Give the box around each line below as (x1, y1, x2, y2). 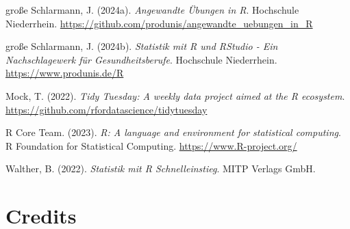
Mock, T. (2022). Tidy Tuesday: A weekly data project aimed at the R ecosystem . (5, 88, 345, 103)
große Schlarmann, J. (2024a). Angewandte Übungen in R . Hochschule (5, 3, 299, 16)
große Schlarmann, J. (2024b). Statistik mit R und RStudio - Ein (5, 39, 278, 53)
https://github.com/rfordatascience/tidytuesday (5, 102, 208, 116)
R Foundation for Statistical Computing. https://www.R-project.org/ (5, 138, 297, 152)
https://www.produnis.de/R (5, 66, 124, 80)
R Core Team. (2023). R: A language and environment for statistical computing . (5, 125, 341, 139)
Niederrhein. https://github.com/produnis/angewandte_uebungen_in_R (5, 16, 313, 30)
